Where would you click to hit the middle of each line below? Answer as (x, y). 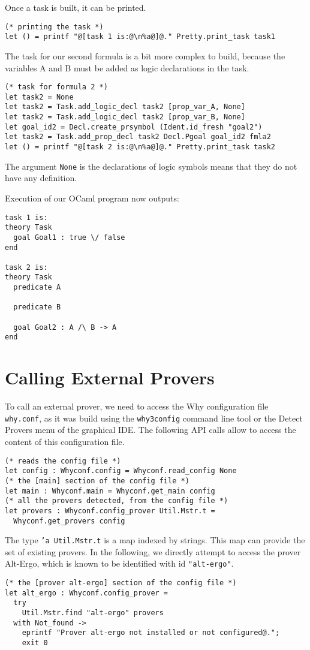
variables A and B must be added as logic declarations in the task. (127, 67)
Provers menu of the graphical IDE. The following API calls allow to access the (151, 430)
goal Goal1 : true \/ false (69, 237)
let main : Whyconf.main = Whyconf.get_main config (110, 491)
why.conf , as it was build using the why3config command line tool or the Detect (154, 418)
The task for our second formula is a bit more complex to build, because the (145, 55)
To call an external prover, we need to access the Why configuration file (137, 406)
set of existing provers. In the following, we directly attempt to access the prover (153, 551)
